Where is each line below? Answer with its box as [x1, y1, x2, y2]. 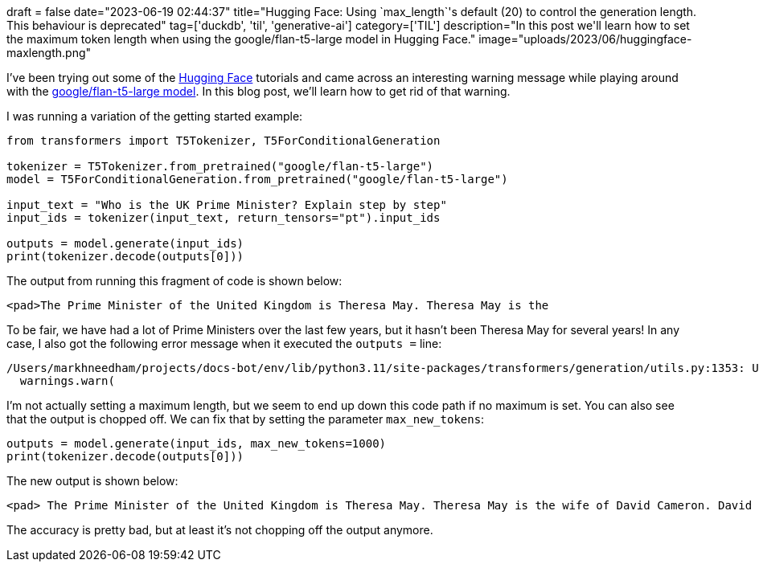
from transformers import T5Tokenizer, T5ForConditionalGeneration [6, 134, 441, 147]
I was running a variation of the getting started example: [6, 109, 303, 123]
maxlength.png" [6, 46, 92, 59]
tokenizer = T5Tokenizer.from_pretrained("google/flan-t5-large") [6, 160, 434, 173]
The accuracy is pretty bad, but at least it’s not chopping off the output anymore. [6, 523, 433, 537]
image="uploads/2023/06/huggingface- [478, 32, 692, 46]
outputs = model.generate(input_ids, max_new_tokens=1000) [6, 437, 387, 450]
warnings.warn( [19, 374, 115, 387]
